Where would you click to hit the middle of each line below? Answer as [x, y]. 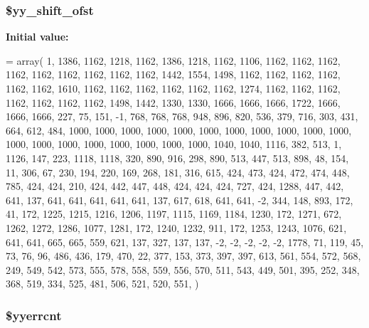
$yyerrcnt [34, 315]
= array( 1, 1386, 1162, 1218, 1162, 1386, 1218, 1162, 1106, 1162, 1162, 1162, [173, 60]
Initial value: [37, 37]
